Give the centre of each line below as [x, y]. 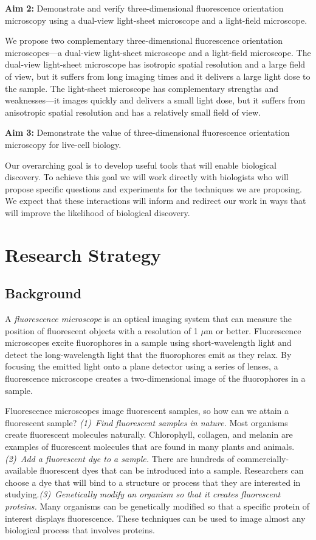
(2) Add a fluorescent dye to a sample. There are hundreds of [120, 458]
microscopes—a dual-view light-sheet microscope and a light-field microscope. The [158, 52]
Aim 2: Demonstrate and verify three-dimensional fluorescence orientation [144, 8]
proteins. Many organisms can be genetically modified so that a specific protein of [157, 506]
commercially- [263, 458]
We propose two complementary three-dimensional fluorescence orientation [144, 40]
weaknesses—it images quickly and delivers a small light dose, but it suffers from [155, 100]
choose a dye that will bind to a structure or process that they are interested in [153, 482]
